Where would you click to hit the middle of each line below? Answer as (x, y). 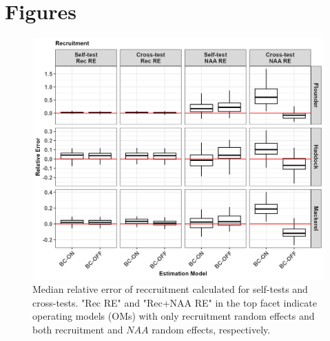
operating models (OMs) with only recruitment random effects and (174, 316)
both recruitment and (78, 330)
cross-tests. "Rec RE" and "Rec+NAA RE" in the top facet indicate (175, 302)
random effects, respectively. (211, 330)
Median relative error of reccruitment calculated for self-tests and (170, 289)
